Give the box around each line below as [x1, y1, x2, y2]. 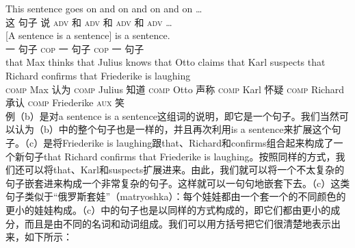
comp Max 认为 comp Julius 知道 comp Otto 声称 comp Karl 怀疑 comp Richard [5, 82, 344, 96]
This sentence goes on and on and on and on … [5, 1, 202, 15]
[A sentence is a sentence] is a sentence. [5, 28, 170, 42]
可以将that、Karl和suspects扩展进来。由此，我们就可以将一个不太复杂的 [24, 162, 345, 177]
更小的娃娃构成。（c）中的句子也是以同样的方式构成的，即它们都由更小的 [5, 202, 331, 216]
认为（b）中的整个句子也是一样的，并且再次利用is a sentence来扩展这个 [14, 122, 332, 136]
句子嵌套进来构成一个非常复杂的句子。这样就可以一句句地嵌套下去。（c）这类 [5, 175, 350, 190]
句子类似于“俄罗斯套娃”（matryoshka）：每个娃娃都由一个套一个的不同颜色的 [5, 189, 346, 203]
